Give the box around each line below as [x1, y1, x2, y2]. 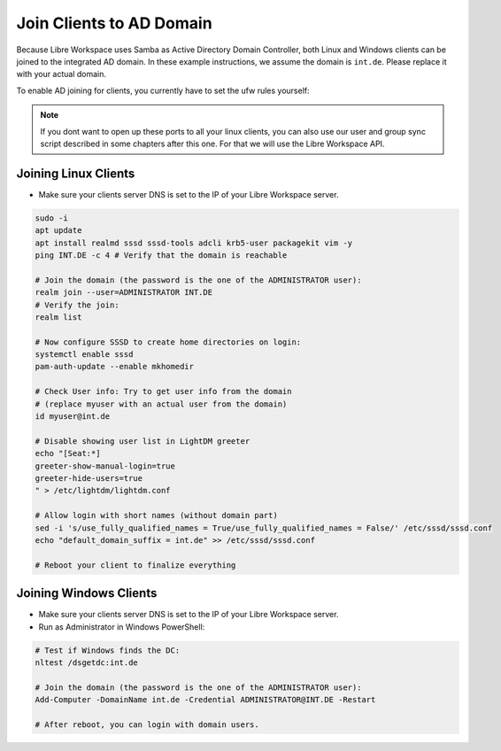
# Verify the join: [35, 299, 119, 310]
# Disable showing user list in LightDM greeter [35, 436, 250, 446]
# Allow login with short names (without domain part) [35, 510, 278, 521]
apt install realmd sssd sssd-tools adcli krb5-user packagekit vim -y [35, 237, 353, 248]
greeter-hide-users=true [35, 473, 143, 483]
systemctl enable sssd [35, 350, 134, 360]
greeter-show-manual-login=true [35, 461, 176, 471]
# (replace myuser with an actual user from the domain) [35, 399, 288, 409]
